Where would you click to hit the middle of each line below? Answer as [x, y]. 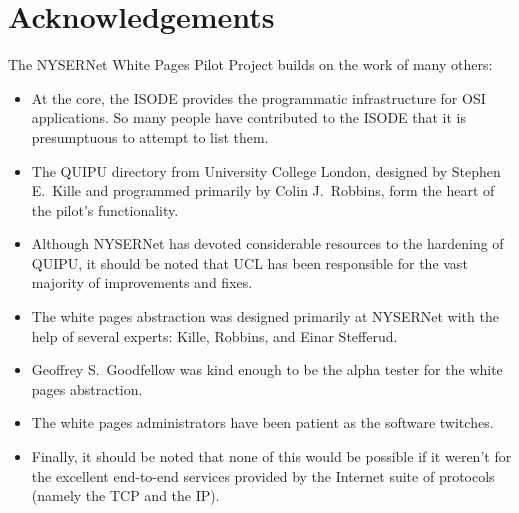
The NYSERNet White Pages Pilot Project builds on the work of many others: [250, 64]
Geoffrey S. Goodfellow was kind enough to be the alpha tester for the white [267, 369]
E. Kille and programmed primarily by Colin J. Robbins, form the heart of [263, 190]
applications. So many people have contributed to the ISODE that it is [249, 117]
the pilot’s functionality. [105, 209]
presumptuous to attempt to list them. [150, 136]
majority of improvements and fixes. [142, 282]
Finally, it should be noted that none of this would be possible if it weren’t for [271, 456]
